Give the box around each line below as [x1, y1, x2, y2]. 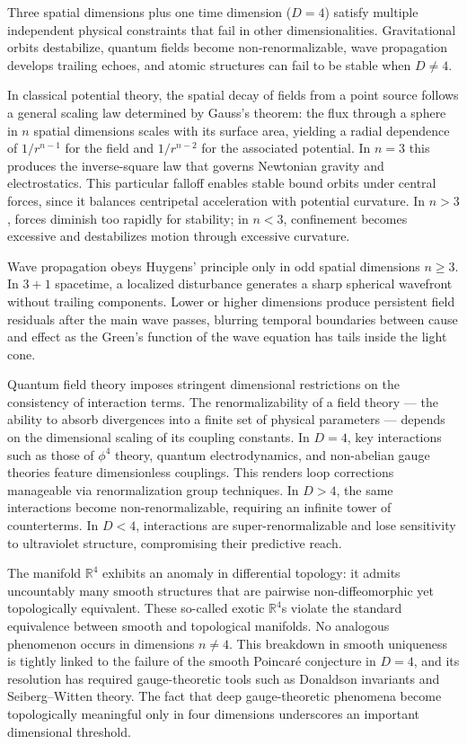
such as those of [7, 445, 94, 464]
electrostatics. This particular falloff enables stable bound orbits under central [7, 173, 436, 192]
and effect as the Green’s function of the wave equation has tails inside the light [7, 327, 447, 346]
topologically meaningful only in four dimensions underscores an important [7, 704, 420, 722]
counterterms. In [7, 516, 99, 535]
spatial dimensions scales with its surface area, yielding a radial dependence [33, 120, 450, 139]
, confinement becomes [283, 208, 408, 227]
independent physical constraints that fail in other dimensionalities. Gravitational [7, 20, 456, 39]
